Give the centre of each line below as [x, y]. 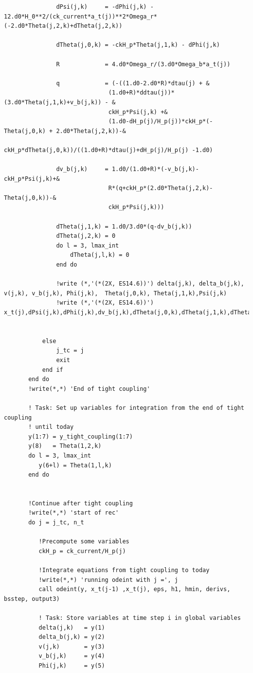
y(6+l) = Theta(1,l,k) [75, 465]
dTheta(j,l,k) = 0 [100, 255]
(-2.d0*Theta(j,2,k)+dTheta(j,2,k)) [63, 26]
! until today [51, 427]
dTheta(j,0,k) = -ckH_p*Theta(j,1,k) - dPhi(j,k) [138, 45]
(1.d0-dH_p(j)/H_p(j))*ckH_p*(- [161, 122]
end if [53, 370]
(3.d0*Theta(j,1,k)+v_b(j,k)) [53, 102]
